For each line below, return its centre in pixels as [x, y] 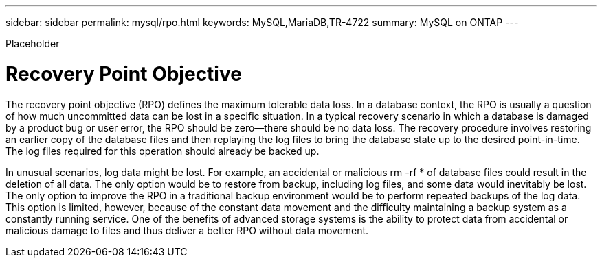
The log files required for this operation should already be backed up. [163, 151]
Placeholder [33, 43]
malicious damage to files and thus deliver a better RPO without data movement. [187, 230]
